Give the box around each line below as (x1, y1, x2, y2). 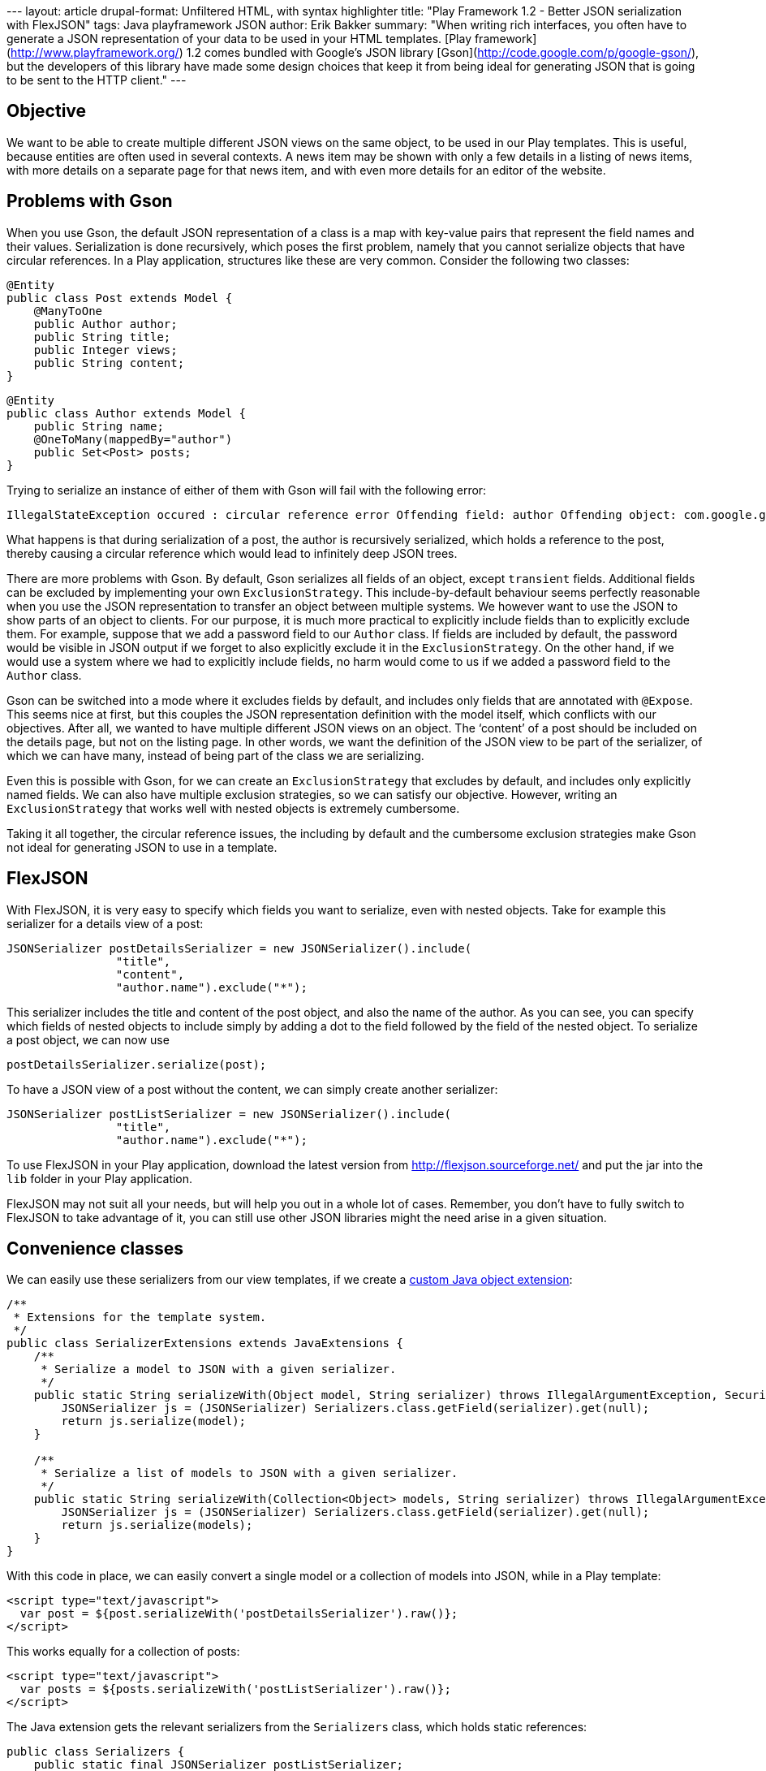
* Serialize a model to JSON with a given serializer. (41, 1363, 397, 1376)
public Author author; (33, 317, 178, 330)
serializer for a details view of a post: (6, 916, 204, 931)
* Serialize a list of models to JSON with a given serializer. (41, 1466, 458, 1480)
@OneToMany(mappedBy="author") (33, 432, 233, 446)
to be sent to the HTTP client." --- (6, 73, 187, 87)
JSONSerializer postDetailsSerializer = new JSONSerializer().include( (6, 941, 472, 955)
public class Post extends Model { (6, 291, 233, 305)
